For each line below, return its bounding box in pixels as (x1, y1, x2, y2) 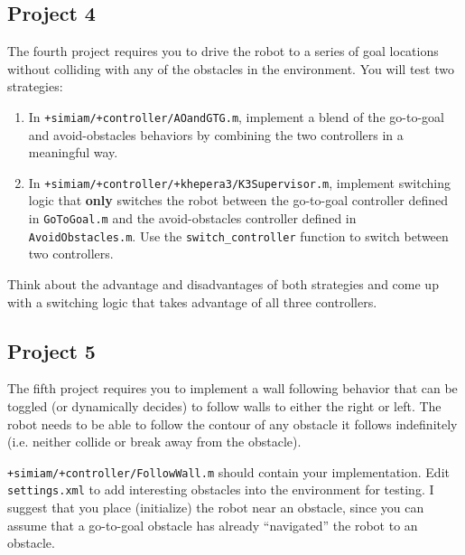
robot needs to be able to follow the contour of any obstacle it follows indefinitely (7, 414, 458, 433)
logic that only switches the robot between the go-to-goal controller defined (28, 191, 449, 210)
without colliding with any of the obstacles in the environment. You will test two (7, 59, 454, 78)
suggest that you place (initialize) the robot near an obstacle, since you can (7, 498, 424, 517)
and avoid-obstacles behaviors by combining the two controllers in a (28, 125, 404, 144)
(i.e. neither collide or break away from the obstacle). (7, 432, 302, 451)
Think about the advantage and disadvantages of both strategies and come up (7, 274, 439, 293)
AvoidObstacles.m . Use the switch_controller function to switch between (28, 226, 449, 245)
